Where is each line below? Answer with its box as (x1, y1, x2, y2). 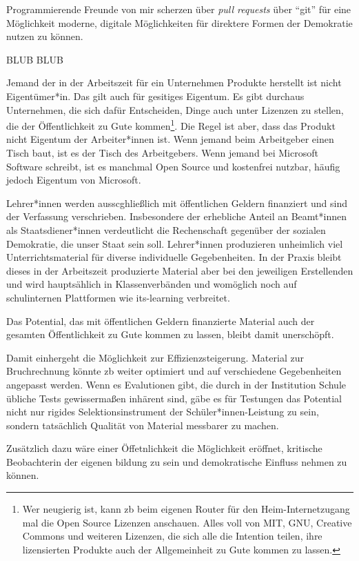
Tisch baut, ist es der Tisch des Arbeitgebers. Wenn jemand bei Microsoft (6, 146, 318, 159)
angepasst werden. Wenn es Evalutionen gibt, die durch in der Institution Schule (6, 377, 346, 391)
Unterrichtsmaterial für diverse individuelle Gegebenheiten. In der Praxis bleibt (6, 250, 342, 264)
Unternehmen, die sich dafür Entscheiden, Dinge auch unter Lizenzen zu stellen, (6, 102, 344, 117)
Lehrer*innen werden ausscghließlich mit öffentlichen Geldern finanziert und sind (6, 195, 348, 210)
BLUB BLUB (6, 52, 63, 66)
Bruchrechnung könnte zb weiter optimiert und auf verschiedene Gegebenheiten (6, 364, 342, 378)
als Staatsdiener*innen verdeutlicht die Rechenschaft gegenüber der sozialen (6, 222, 326, 237)
